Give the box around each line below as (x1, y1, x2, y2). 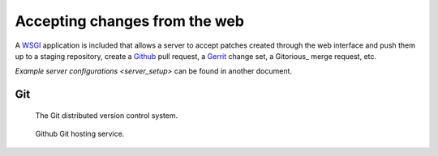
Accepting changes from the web (15, 12, 245, 30)
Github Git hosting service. (35, 129, 125, 139)
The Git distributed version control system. (35, 110, 178, 120)
